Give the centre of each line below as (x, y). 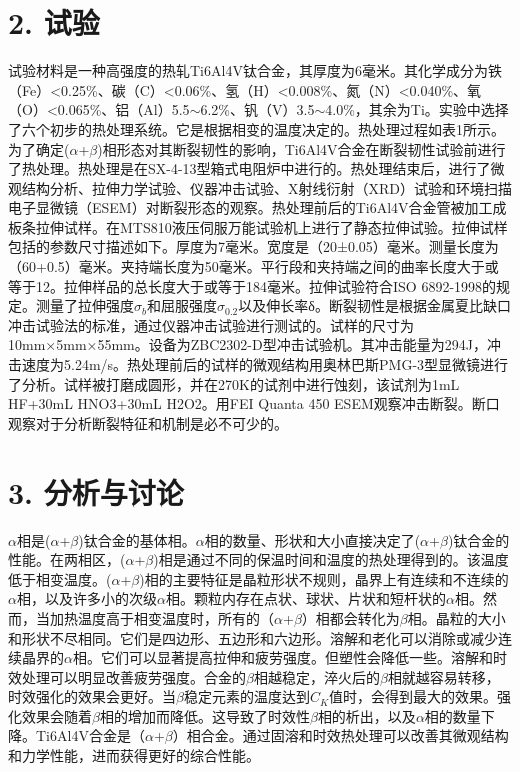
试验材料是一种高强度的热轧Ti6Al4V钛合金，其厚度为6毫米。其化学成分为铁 (255, 70)
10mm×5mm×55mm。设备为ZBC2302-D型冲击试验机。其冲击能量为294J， (247, 344)
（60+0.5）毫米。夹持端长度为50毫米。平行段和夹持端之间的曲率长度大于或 (253, 266)
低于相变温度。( (60, 578)
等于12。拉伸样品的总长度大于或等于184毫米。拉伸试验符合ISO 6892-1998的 (252, 285)
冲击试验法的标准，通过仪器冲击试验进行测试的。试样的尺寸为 (211, 324)
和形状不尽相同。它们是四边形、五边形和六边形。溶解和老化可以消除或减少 (253, 637)
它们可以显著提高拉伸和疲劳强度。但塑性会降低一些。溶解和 (296, 657)
